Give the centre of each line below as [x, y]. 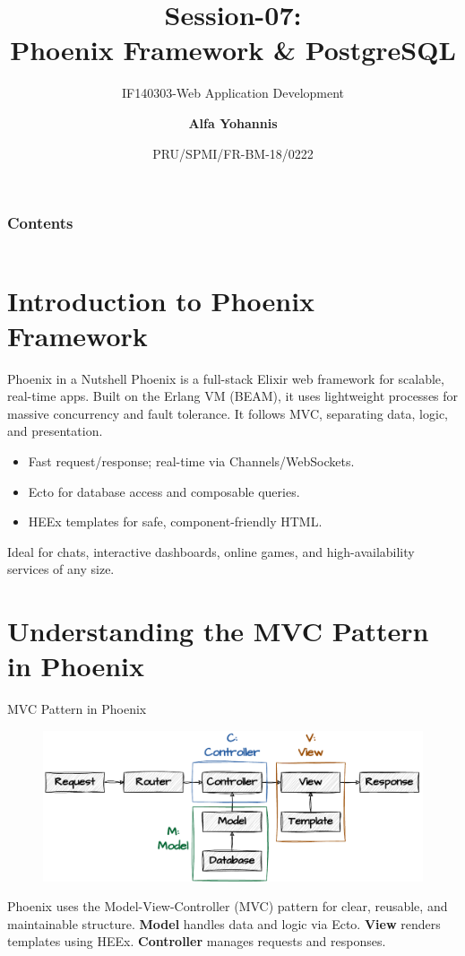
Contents [40, 223]
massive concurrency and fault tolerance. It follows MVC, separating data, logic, [228, 413]
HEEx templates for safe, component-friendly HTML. [175, 521]
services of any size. [61, 569]
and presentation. [55, 431]
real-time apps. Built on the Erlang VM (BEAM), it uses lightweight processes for [233, 396]
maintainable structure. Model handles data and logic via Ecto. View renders [224, 923]
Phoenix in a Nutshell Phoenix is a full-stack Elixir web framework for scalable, [226, 378]
